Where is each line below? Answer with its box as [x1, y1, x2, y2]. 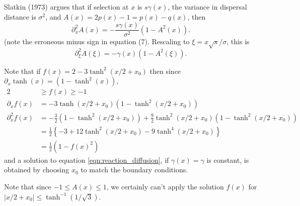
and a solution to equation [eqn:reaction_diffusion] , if [4, 154, 169, 165]
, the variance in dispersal [168, 2, 247, 12]
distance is [4, 11, 36, 22]
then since [149, 65, 181, 76]
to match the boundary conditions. [81, 164, 188, 175]
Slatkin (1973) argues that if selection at [4, 2, 129, 12]
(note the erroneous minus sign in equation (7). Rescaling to [4, 36, 190, 47]
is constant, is [206, 154, 249, 165]
